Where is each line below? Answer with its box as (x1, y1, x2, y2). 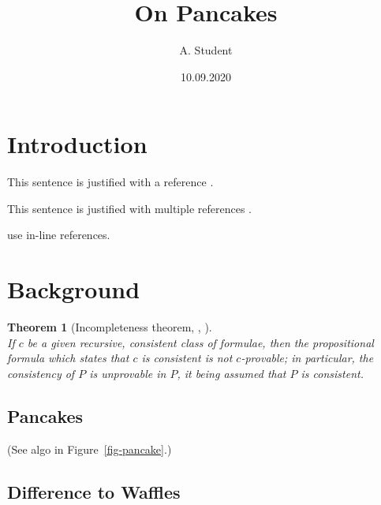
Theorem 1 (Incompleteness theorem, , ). (7, 319, 212, 335)
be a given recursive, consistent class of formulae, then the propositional (27, 334, 374, 350)
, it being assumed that (177, 365, 286, 381)
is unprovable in (89, 365, 166, 381)
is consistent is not (141, 350, 233, 366)
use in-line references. (7, 226, 110, 243)
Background (7, 273, 140, 305)
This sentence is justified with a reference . (7, 174, 214, 190)
